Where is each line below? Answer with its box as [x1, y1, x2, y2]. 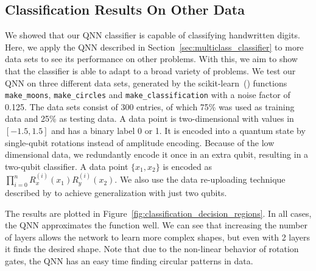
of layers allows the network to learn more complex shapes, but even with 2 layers [5, 230, 311, 243]
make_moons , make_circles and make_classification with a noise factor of [5, 88, 290, 101]
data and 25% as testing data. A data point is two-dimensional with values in [5, 112, 294, 125]
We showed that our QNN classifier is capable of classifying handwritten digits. [5, 29, 300, 41]
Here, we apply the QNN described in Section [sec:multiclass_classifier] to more [5, 40, 304, 53]
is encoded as [163, 160, 212, 172]
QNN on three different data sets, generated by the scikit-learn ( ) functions [5, 76, 287, 89]
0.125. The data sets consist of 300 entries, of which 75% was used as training [5, 100, 295, 113]
